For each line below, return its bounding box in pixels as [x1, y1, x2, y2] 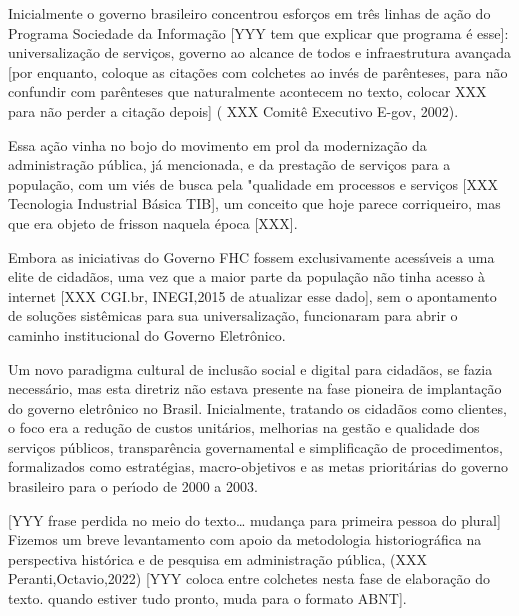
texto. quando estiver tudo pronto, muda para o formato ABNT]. [8, 588, 407, 609]
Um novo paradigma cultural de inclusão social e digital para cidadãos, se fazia [8, 358, 493, 379]
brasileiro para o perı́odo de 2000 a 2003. [8, 476, 258, 497]
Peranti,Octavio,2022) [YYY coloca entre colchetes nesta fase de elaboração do [8, 568, 490, 589]
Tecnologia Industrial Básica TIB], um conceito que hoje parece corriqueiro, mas [8, 193, 501, 214]
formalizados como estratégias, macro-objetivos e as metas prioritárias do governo [8, 456, 509, 477]
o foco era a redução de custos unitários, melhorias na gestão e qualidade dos [8, 417, 480, 438]
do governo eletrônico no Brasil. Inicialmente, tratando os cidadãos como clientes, [8, 397, 507, 418]
